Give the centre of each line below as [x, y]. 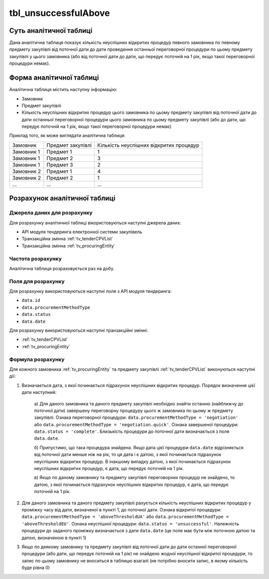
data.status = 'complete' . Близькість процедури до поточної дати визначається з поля [132, 432]
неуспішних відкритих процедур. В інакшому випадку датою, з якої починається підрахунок [133, 461]
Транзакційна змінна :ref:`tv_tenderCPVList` [67, 239]
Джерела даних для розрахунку [51, 213]
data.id [31, 300]
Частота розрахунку [35, 259]
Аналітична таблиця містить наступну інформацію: [63, 90]
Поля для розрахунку [37, 281]
